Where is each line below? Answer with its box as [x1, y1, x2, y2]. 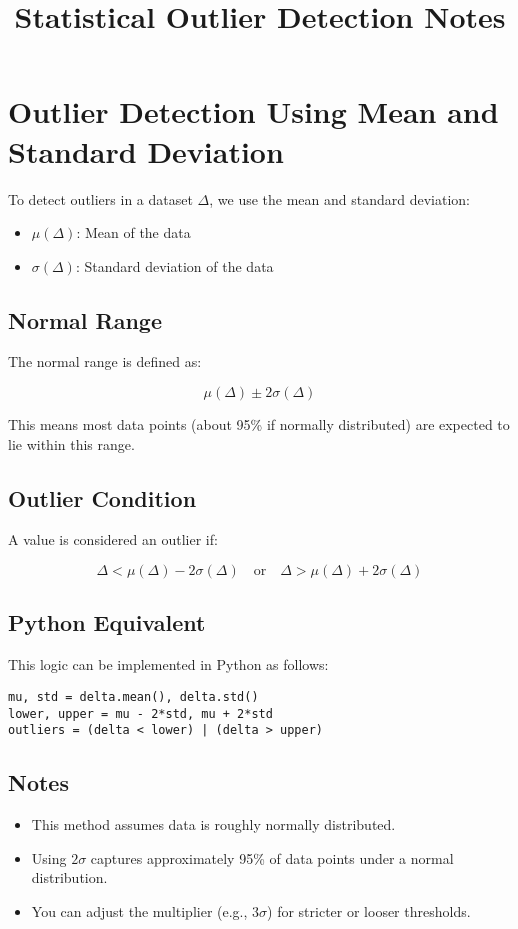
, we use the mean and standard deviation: [209, 188, 470, 209]
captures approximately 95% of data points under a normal [90, 847, 454, 868]
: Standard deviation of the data [75, 255, 274, 276]
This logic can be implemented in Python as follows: [8, 654, 329, 675]
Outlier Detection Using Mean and [8, 91, 499, 132]
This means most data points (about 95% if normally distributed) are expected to [8, 414, 510, 435]
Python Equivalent [8, 607, 206, 638]
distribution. [31, 867, 108, 888]
